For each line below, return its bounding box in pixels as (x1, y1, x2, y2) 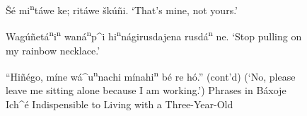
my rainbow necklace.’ (6, 42, 100, 57)
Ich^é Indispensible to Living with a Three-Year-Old (6, 96, 233, 111)
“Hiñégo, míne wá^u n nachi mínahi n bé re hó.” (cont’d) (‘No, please (6, 67, 296, 83)
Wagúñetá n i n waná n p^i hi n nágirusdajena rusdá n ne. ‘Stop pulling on (6, 27, 302, 43)
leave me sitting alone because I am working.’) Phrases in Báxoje (6, 83, 286, 98)
